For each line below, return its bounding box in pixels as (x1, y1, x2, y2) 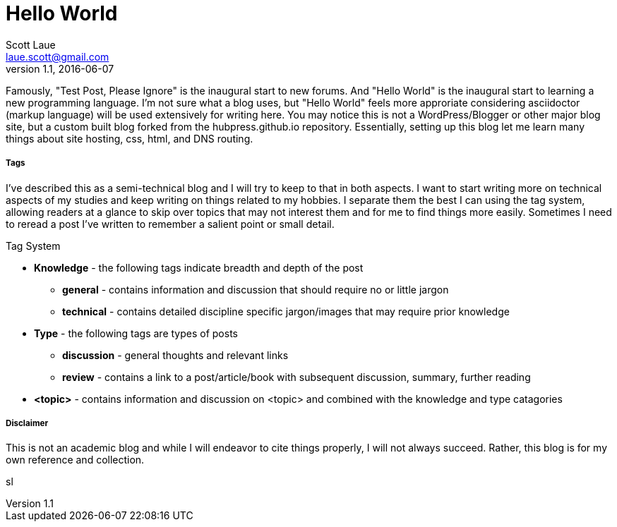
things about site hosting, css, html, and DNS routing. (6, 132, 253, 145)
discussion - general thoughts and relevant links (62, 349, 289, 361)
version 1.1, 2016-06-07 (6, 62, 114, 75)
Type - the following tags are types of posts (34, 327, 238, 339)
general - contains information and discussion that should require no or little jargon (62, 283, 449, 296)
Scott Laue (6, 38, 56, 51)
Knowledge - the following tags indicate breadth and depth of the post (34, 261, 364, 274)
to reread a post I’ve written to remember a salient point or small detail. (6, 217, 335, 230)
